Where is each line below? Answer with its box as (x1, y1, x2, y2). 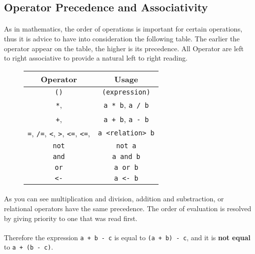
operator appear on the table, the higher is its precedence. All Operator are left (4, 43, 244, 53)
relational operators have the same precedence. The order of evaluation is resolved (4, 203, 252, 213)
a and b (112, 152, 140, 160)
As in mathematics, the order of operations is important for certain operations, (4, 24, 243, 34)
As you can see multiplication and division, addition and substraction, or (4, 193, 224, 204)
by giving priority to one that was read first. (4, 213, 137, 223)
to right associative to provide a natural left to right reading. (4, 53, 188, 63)
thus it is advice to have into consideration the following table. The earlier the (4, 33, 240, 43)
